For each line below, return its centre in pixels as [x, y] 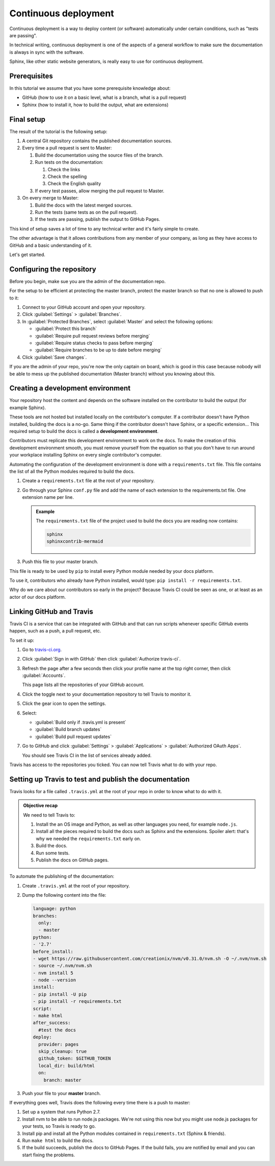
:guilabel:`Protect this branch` [66, 328]
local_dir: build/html [67, 1066]
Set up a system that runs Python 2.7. [61, 1112]
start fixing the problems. [49, 1155]
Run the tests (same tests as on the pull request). [86, 212]
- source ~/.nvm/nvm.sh [63, 966]
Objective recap [40, 805]
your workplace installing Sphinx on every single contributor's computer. [86, 455]
